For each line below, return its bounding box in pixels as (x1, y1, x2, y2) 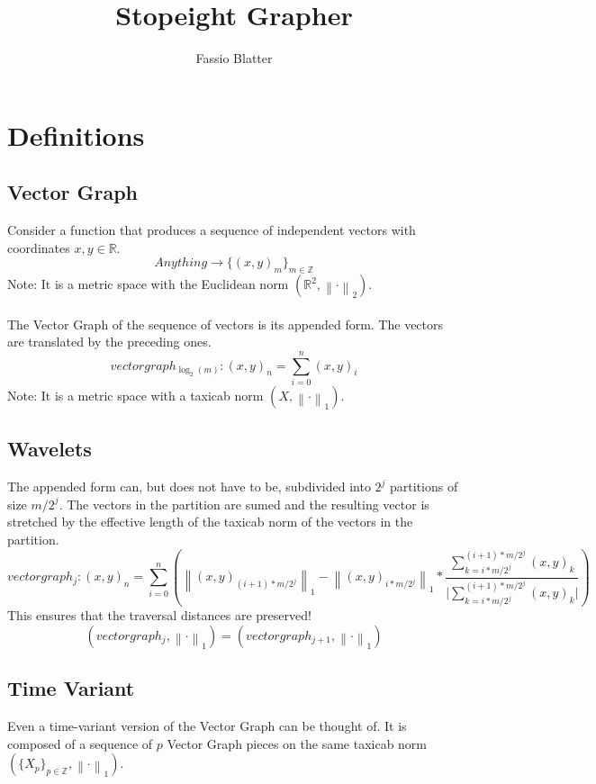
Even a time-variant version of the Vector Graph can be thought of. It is (7, 716, 407, 735)
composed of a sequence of (7, 734, 153, 752)
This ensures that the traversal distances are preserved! (7, 606, 312, 625)
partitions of (390, 477, 458, 496)
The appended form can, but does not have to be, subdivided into (7, 477, 371, 496)
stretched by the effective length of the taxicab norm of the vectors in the (7, 512, 413, 531)
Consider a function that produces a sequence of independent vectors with (7, 221, 416, 239)
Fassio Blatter (195, 49, 273, 68)
